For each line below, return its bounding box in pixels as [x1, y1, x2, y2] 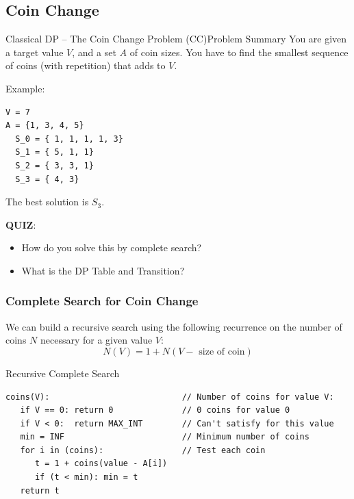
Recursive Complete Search [5, 366, 120, 380]
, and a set [72, 44, 116, 59]
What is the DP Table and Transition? [21, 263, 185, 277]
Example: [5, 81, 45, 95]
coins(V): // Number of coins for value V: [5, 392, 334, 402]
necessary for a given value [40, 333, 153, 347]
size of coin [199, 346, 245, 357]
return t [20, 485, 60, 496]
